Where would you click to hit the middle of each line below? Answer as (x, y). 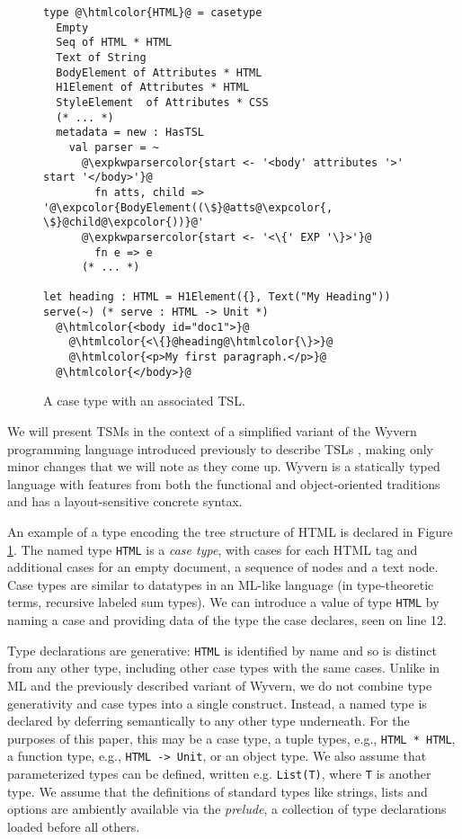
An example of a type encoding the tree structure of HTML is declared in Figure (230, 531)
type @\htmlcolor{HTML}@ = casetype (153, 13)
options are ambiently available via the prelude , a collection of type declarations (227, 809)
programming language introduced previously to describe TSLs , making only (220, 448)
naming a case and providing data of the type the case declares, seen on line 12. (227, 620)
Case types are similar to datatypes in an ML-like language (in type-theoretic (221, 584)
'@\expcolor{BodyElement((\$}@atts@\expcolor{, (188, 207)
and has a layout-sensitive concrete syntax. (125, 501)
